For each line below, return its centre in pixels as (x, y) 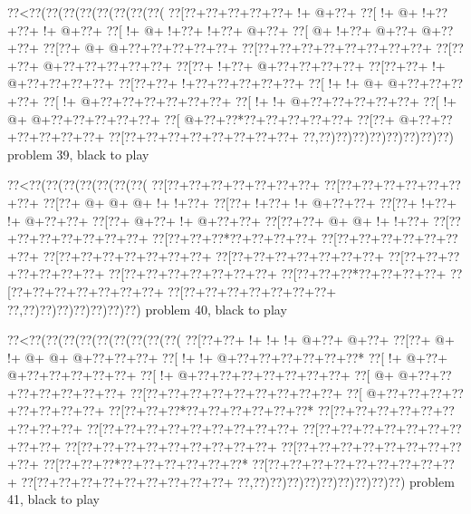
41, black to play (53, 499)
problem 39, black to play (78, 154)
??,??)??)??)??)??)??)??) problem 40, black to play (147, 309)
